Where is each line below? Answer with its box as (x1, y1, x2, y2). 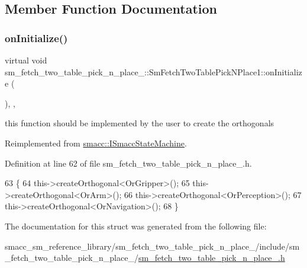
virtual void (5, 54, 47, 66)
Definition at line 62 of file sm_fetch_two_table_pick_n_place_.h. (5, 157, 252, 169)
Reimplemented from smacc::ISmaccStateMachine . (5, 136, 187, 149)
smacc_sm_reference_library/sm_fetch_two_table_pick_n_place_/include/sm (5, 240, 300, 252)
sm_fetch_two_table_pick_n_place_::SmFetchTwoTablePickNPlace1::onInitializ (5, 65, 302, 78)
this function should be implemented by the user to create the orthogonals (5, 117, 274, 129)
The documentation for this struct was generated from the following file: (5, 219, 267, 232)
